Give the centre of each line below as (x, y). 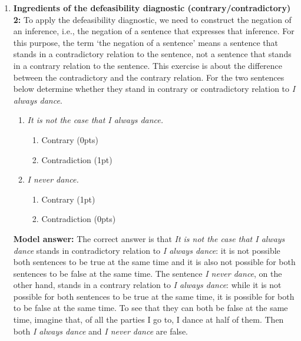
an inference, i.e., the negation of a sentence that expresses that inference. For (154, 31)
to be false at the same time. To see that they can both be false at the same (150, 308)
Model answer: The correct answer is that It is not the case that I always (149, 238)
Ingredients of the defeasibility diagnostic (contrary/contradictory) (152, 8)
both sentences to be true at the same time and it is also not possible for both (154, 262)
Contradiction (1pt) (77, 159)
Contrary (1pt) (68, 199)
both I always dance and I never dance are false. (100, 331)
